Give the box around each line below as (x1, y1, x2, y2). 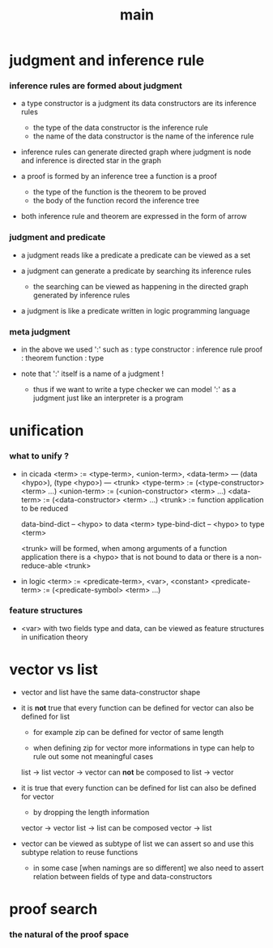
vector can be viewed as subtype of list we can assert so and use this (20, 839, 254, 848)
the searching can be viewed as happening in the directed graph (32, 281, 250, 291)
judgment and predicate (9, 232, 106, 243)
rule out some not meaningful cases (32, 751, 153, 761)
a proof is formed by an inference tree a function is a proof (20, 172, 217, 181)
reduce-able (20, 561, 63, 570)
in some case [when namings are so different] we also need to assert (32, 863, 264, 873)
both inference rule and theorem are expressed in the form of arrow (20, 211, 247, 221)
